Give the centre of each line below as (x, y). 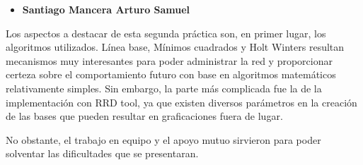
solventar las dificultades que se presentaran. (102, 153)
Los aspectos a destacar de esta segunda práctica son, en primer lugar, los (166, 33)
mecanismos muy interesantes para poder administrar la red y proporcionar (169, 60)
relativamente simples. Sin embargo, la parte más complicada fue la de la (164, 88)
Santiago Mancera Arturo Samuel (106, 9)
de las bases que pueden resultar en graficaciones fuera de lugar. (144, 116)
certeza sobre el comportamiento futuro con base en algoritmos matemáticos (171, 74)
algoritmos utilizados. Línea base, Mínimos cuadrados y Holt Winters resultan (175, 47)
